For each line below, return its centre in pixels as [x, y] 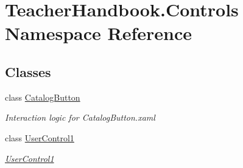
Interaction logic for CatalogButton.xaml [80, 117]
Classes [28, 71]
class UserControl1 [40, 137]
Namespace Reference [98, 33]
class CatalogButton [43, 97]
